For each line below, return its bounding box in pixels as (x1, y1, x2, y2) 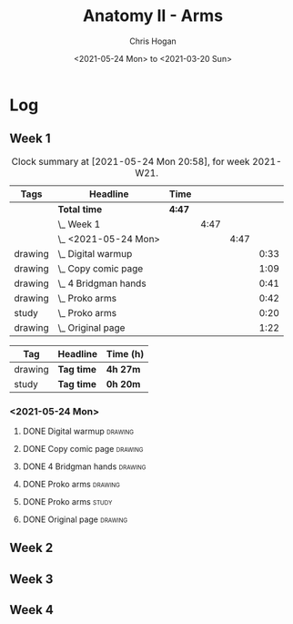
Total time (57, 202, 103, 215)
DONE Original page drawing (22, 514, 128, 525)
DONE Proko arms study (22, 496, 113, 507)
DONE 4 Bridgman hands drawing (22, 461, 146, 472)
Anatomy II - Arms (82, 5, 224, 26)
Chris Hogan (128, 36, 177, 46)
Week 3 (9, 571, 54, 587)
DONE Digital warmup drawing (22, 425, 135, 437)
